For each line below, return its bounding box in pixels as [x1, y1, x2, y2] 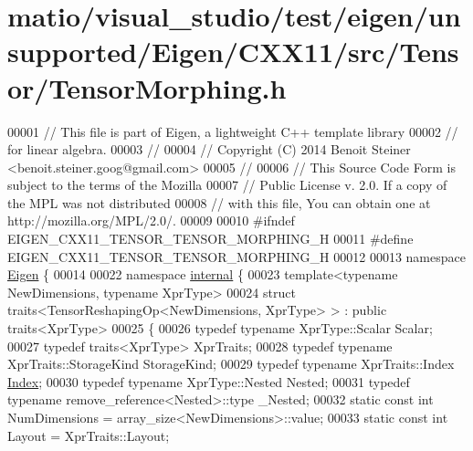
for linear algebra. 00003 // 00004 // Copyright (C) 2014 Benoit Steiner [7, 140, 411, 159]
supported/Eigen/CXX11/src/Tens [7, 33, 459, 70]
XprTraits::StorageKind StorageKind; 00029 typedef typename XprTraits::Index [7, 354, 455, 373]
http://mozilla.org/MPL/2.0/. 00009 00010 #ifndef [7, 211, 295, 230]
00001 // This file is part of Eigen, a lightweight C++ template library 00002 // [7, 121, 458, 141]
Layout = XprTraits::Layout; [7, 425, 170, 445]
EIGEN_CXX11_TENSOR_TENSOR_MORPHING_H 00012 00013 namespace [7, 246, 466, 266]
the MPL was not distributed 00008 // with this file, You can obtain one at [7, 193, 431, 212]
